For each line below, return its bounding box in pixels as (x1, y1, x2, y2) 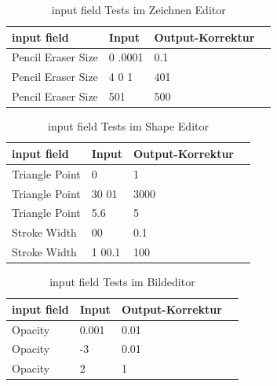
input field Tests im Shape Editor (48, 118, 209, 134)
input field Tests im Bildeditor (49, 274, 195, 290)
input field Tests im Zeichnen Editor (51, 2, 226, 17)
